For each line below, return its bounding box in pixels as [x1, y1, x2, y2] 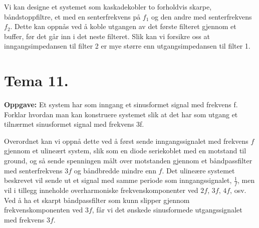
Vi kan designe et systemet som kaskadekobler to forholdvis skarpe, [4, 2, 212, 12]
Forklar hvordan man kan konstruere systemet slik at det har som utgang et [4, 109, 238, 119]
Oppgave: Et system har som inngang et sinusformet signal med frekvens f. [4, 99, 238, 110]
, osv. [230, 185, 246, 195]
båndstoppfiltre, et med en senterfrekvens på [4, 11, 141, 22]
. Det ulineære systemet [162, 165, 235, 175]
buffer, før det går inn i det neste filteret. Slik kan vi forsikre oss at [4, 31, 210, 41]
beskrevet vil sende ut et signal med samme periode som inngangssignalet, [4, 175, 232, 185]
